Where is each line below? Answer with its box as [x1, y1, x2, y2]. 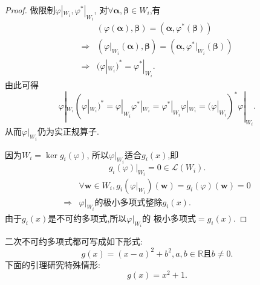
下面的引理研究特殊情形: [5, 258, 100, 271]
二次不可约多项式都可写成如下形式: [5, 235, 143, 248]
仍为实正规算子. [37, 125, 99, 138]
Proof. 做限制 [5, 4, 56, 16]
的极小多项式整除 [94, 198, 163, 207]
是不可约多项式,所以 [48, 211, 127, 224]
